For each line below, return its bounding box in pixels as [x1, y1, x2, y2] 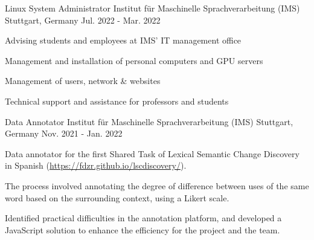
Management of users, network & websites [5, 74, 161, 87]
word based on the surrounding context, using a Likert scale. [5, 191, 229, 204]
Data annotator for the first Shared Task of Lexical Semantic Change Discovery [5, 147, 300, 160]
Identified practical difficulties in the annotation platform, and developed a [5, 212, 282, 224]
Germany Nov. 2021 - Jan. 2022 [5, 127, 123, 140]
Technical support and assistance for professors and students [5, 94, 229, 107]
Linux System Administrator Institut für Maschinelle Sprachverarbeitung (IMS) [5, 2, 300, 14]
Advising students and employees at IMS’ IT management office [5, 34, 242, 47]
